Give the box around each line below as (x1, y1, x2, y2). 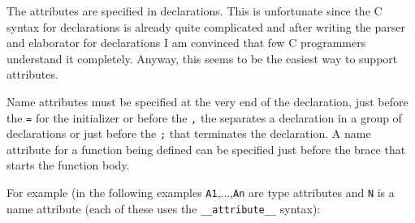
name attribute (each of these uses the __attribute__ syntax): (6, 199, 321, 217)
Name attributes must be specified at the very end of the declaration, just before (6, 92, 409, 109)
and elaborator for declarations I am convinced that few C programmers (6, 34, 366, 51)
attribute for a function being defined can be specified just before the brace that (6, 140, 406, 157)
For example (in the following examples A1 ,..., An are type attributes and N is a (6, 184, 395, 201)
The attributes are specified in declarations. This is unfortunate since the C (6, 2, 383, 19)
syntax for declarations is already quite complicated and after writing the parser (6, 18, 405, 35)
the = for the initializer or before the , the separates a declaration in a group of (6, 109, 402, 126)
